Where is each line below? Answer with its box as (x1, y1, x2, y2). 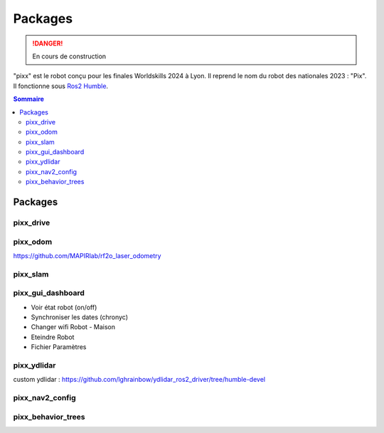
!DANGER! (32, 39, 63, 48)
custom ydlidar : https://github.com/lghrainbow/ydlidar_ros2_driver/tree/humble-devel (13, 375, 266, 384)
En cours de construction (32, 52, 107, 60)
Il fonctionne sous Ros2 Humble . (13, 82, 109, 90)
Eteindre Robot (31, 333, 75, 341)
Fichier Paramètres (31, 343, 87, 351)
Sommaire (13, 95, 44, 103)
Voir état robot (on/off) (31, 303, 97, 311)
